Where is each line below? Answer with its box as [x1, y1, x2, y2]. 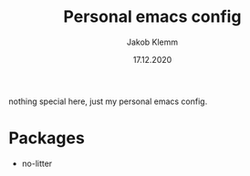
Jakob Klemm [126, 36, 179, 47]
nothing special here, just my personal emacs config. [8, 96, 208, 107]
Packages [8, 128, 86, 149]
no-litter [21, 158, 53, 169]
